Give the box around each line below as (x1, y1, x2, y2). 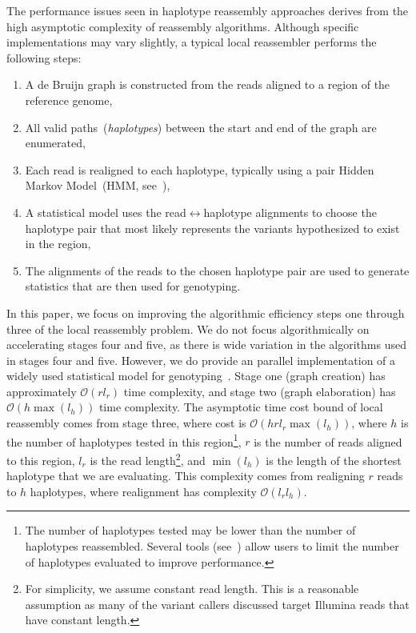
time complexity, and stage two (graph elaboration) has (123, 383, 396, 399)
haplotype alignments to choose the (203, 203, 377, 220)
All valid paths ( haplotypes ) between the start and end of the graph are (25, 118, 377, 135)
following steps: (6, 49, 82, 66)
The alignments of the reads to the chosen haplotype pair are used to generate (25, 262, 410, 278)
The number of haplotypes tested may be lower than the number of (25, 522, 356, 539)
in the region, (25, 235, 91, 252)
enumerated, (25, 134, 86, 151)
